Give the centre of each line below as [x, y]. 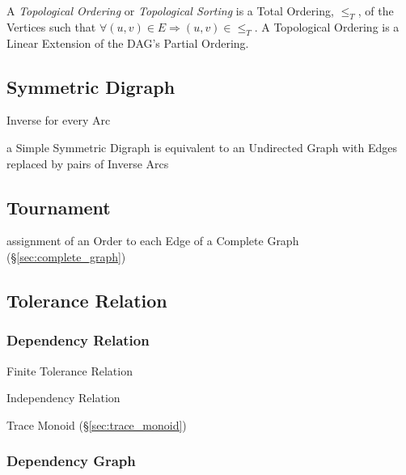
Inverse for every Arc [59, 120]
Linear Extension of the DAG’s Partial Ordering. [128, 42]
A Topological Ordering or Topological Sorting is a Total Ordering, [170, 11]
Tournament [59, 207]
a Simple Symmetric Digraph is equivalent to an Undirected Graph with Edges [202, 147]
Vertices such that [51, 26]
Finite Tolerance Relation [70, 370]
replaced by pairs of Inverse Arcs [88, 163]
